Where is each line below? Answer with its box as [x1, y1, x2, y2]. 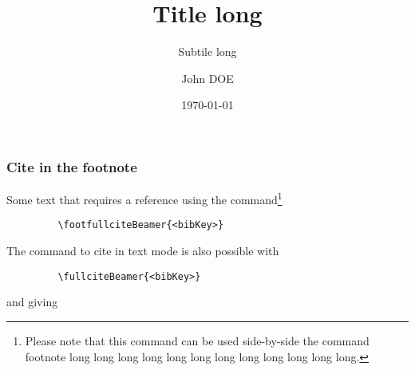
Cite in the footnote [6, 156, 137, 176]
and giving [6, 293, 58, 310]
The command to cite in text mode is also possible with [6, 242, 279, 259]
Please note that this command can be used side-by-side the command [25, 332, 370, 348]
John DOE [181, 69, 234, 86]
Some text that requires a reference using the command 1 [6, 189, 283, 207]
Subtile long [178, 43, 237, 60]
